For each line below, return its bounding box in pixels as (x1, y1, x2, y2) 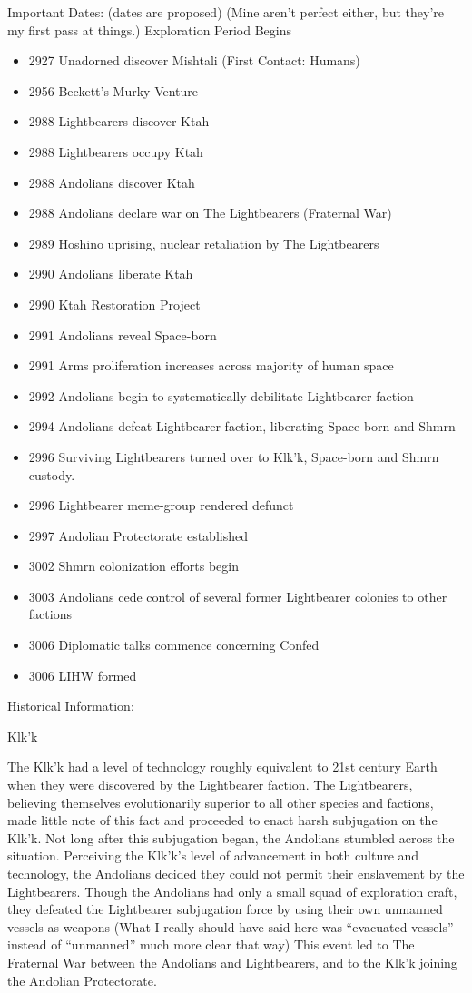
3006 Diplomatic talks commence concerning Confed (28, 635, 320, 654)
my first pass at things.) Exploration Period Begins (7, 20, 291, 39)
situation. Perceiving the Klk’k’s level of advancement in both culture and (7, 846, 419, 865)
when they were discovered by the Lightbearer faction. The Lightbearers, (7, 775, 413, 794)
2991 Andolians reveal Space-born (28, 325, 217, 344)
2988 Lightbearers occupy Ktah (28, 142, 203, 161)
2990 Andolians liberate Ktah (28, 264, 193, 283)
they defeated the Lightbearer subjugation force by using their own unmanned (7, 900, 443, 919)
